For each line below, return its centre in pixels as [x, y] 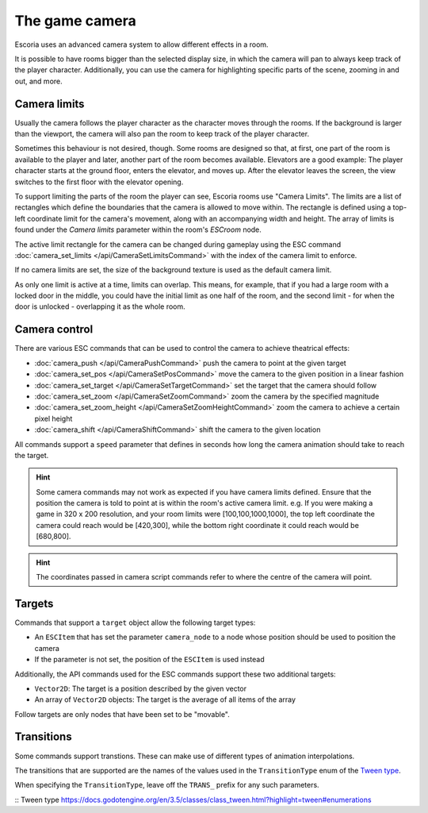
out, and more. [38, 81]
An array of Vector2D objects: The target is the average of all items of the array [165, 699]
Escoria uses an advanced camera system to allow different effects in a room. [141, 44]
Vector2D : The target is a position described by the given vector [141, 688]
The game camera [75, 21]
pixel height [53, 418]
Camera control [54, 329]
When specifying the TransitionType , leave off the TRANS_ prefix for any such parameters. [167, 785]
